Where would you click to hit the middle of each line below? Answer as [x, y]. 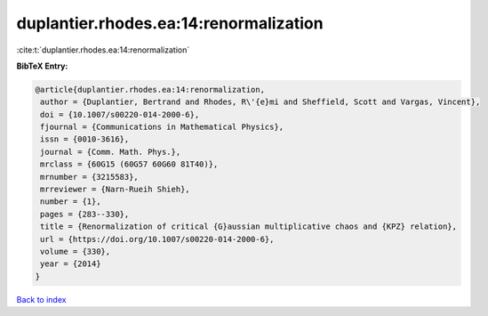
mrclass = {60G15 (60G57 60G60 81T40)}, [129, 164]
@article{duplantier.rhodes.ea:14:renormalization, [150, 89]
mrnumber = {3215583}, [90, 177]
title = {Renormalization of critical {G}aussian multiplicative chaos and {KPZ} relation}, [249, 227]
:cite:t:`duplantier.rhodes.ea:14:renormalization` [103, 50]
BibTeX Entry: [42, 66]
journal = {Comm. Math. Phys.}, [111, 152]
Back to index [41, 299]
